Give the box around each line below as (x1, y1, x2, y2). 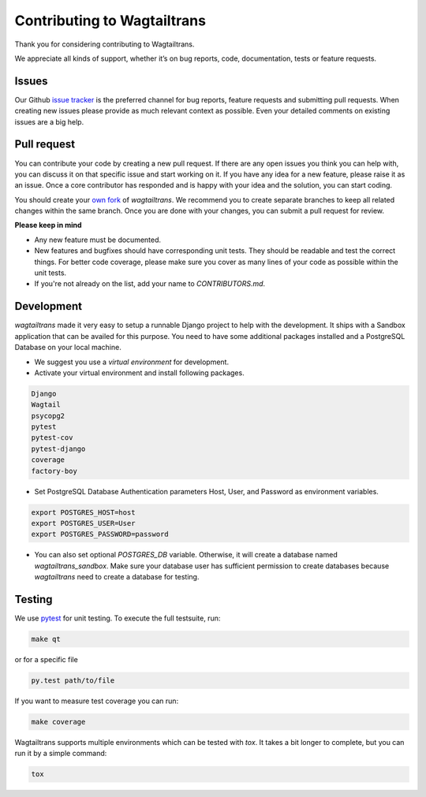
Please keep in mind (14, 221, 82, 230)
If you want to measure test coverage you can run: (14, 696, 179, 706)
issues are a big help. (14, 117, 84, 126)
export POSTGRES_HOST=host (31, 508, 136, 516)
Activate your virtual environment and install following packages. (34, 367, 245, 378)
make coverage (31, 717, 86, 726)
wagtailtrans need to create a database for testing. (34, 572, 200, 582)
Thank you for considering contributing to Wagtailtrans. (14, 39, 195, 49)
